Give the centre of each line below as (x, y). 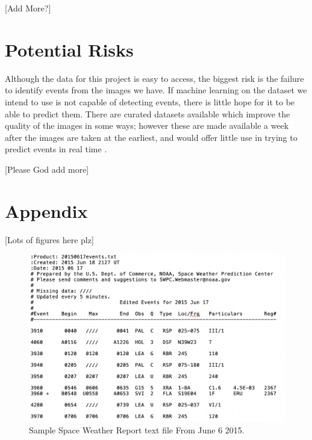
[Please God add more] (47, 169)
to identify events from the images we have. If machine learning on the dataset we (156, 90)
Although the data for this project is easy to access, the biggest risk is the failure (154, 78)
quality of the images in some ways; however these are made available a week (147, 125)
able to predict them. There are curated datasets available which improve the (148, 113)
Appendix (46, 210)
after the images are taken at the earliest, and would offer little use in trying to (151, 137)
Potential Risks (69, 49)
